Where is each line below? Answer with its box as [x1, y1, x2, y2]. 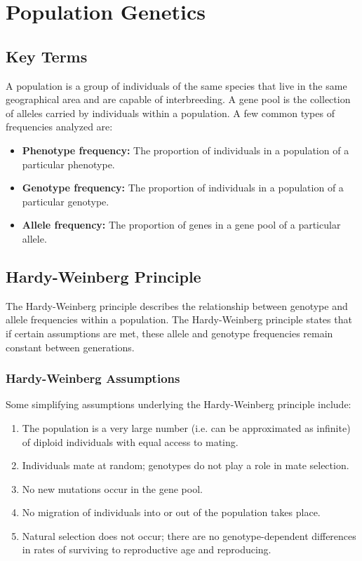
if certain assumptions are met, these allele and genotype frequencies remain [6, 325, 333, 340]
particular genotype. [22, 194, 109, 208]
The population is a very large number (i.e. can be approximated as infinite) [22, 420, 351, 435]
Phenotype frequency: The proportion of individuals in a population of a [22, 142, 349, 157]
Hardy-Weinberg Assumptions [6, 370, 180, 387]
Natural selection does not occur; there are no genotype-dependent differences [22, 528, 356, 543]
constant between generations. [6, 339, 135, 354]
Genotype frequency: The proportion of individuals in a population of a [22, 180, 344, 195]
